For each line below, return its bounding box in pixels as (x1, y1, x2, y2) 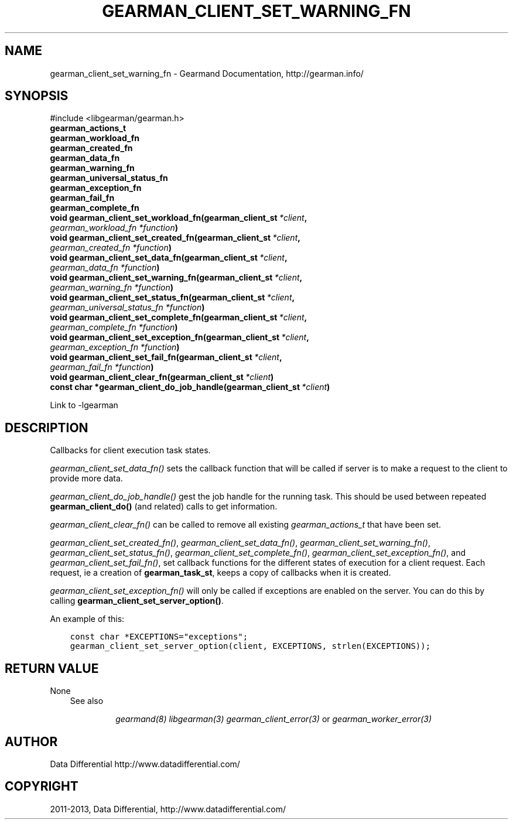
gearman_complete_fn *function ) (50, 322, 178, 333)
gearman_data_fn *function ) (50, 262, 160, 273)
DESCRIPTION (5, 420, 88, 435)
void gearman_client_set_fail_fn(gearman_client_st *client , (50, 352, 282, 363)
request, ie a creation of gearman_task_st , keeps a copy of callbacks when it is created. (50, 567, 391, 578)
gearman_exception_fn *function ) (50, 342, 180, 353)
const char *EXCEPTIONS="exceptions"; (70, 632, 248, 642)
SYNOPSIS (5, 88, 69, 104)
